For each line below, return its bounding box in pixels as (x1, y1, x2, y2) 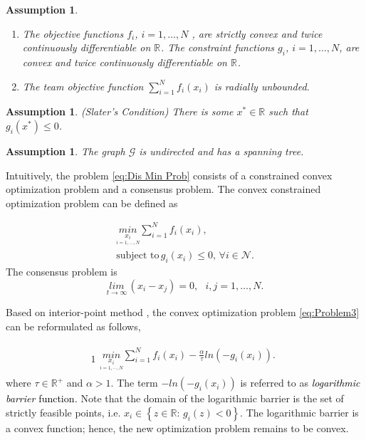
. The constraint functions (161, 40, 275, 55)
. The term (110, 375, 158, 390)
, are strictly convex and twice (192, 26, 323, 41)
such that (268, 104, 308, 119)
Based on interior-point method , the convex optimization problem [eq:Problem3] (6, 304, 360, 319)
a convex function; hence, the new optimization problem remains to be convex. (6, 420, 349, 435)
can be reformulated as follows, (6, 318, 141, 333)
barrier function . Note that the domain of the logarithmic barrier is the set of (6, 391, 344, 406)
